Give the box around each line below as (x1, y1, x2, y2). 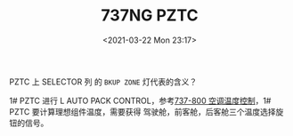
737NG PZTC (101, 5, 199, 26)
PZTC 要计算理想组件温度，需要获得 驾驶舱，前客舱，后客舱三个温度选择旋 (9, 106, 284, 116)
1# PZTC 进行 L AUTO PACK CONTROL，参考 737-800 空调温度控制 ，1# (9, 95, 272, 106)
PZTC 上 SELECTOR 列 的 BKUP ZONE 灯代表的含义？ (9, 76, 198, 87)
